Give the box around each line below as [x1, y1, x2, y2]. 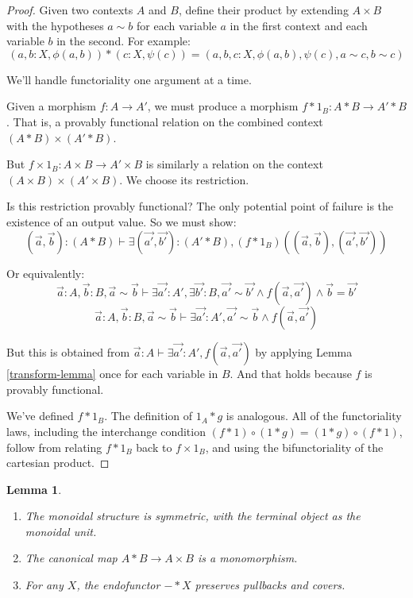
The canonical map [25, 550, 118, 566]
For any [25, 577, 64, 593]
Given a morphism [6, 98, 96, 114]
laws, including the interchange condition [6, 422, 206, 439]
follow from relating [6, 438, 102, 455]
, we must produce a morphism [147, 98, 299, 114]
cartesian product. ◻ [6, 454, 110, 471]
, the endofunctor [76, 577, 160, 593]
